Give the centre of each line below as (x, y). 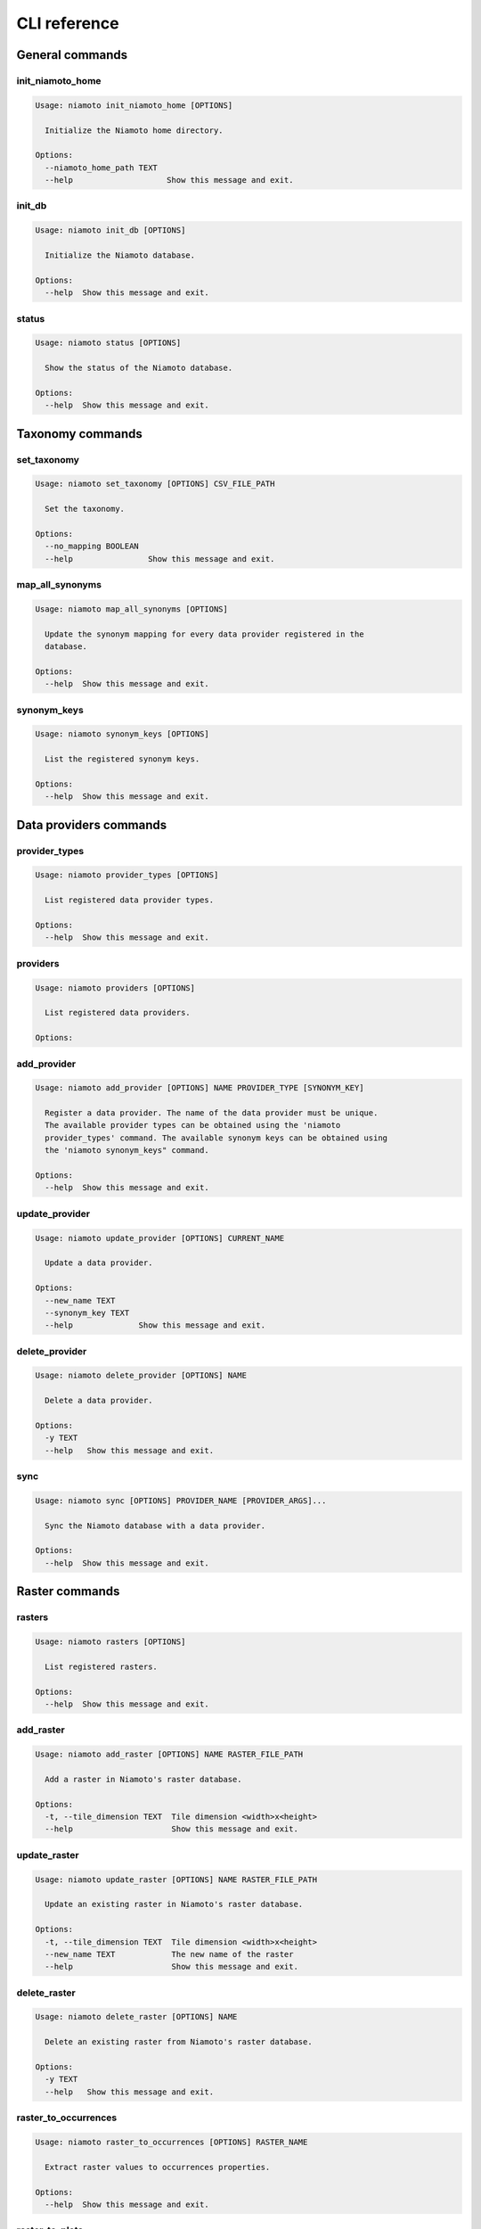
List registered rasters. (101, 1666)
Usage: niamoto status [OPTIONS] (108, 343)
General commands (72, 55)
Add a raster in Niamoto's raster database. (143, 1779)
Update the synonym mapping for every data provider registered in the (204, 634)
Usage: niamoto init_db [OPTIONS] (110, 230)
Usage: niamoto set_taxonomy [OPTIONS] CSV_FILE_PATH (155, 484)
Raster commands (68, 1592)
